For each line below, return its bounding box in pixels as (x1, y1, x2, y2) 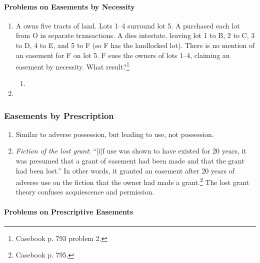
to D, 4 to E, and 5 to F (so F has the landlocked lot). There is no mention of (15, 39, 255, 50)
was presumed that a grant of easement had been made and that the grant (15, 155, 244, 166)
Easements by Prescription (4, 109, 114, 121)
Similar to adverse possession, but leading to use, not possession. (15, 128, 214, 139)
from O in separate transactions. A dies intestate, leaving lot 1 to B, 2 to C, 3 (15, 30, 255, 40)
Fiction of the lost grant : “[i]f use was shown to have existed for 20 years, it (15, 145, 246, 156)
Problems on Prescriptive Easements (4, 206, 133, 216)
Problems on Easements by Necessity (4, 1, 135, 11)
